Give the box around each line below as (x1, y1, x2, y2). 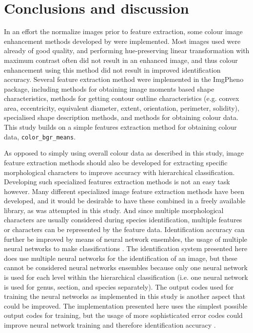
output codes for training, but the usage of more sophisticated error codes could (4, 310, 243, 320)
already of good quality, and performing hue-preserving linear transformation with (4, 45, 250, 56)
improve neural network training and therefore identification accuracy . (4, 320, 216, 330)
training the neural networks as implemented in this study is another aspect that (4, 291, 246, 301)
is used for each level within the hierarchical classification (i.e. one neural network (4, 272, 248, 282)
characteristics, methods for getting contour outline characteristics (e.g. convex (4, 93, 239, 103)
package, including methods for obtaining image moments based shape (4, 83, 214, 94)
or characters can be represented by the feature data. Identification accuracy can (4, 224, 245, 235)
